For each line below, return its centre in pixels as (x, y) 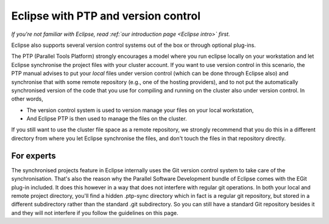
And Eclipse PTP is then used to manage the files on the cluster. (107, 119)
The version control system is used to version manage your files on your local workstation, (140, 110)
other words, (27, 99)
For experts (34, 156)
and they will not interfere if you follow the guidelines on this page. (95, 212)
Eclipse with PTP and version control (106, 16)
